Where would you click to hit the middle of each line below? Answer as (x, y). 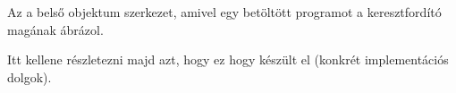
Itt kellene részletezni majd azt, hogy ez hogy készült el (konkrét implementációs (228, 59)
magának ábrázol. (55, 29)
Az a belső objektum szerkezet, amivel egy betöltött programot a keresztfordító (224, 12)
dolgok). (30, 76)
